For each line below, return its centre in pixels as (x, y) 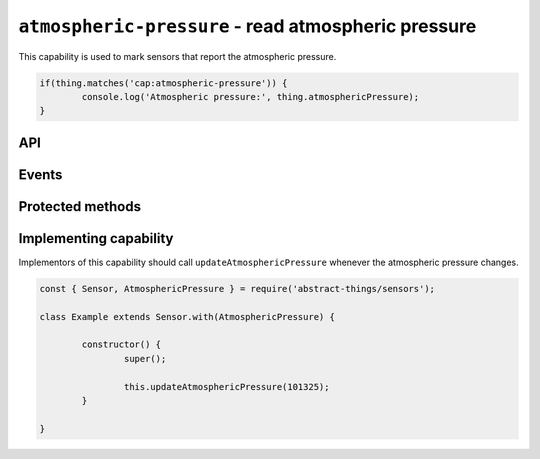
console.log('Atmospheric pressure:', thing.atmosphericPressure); (250, 96)
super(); (145, 358)
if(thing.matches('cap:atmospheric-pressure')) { (163, 83)
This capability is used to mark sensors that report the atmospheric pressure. (177, 56)
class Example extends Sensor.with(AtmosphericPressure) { (187, 316)
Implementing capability (96, 238)
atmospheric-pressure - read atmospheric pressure (247, 26)
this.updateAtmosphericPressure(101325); (226, 386)
